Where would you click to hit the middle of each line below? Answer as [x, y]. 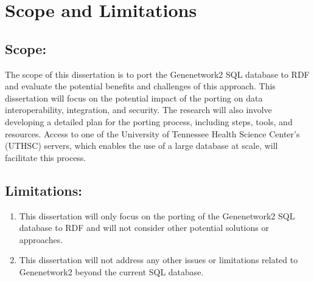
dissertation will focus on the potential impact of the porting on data [134, 98]
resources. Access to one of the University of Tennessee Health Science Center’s [152, 133]
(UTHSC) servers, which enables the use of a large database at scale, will [141, 146]
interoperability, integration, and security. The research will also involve [138, 110]
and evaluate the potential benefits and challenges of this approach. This [140, 86]
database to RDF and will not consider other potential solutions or [144, 228]
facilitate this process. [46, 157]
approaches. [41, 239]
